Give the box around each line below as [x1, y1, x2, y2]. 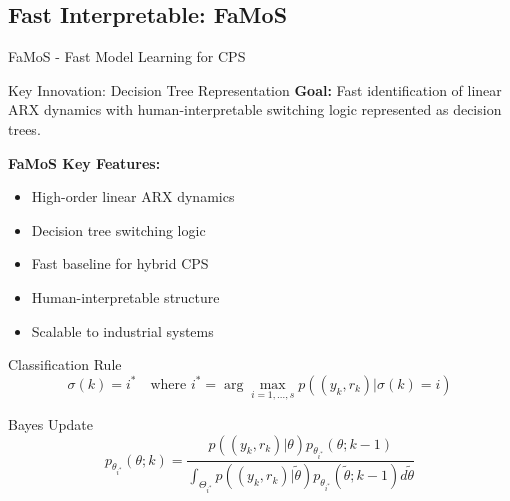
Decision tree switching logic [31, 219, 206, 240]
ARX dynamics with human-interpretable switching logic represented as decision [8, 99, 502, 120]
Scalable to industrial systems [31, 320, 214, 341]
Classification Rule [8, 354, 122, 375]
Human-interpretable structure [31, 286, 220, 307]
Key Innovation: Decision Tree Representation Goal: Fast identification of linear [8, 79, 502, 100]
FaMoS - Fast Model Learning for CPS [8, 46, 246, 67]
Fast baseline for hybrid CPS [31, 253, 209, 274]
